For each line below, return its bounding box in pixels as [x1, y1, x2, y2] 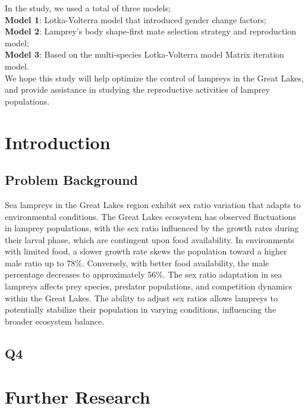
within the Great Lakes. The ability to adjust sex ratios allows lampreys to [5, 291, 278, 304]
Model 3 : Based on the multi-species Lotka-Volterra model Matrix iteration [5, 48, 284, 61]
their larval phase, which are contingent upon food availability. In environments [5, 233, 294, 246]
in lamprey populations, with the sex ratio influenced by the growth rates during [5, 222, 299, 234]
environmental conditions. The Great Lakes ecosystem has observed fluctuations [5, 210, 297, 222]
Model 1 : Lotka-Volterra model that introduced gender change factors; [5, 13, 266, 26]
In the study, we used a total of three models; [5, 2, 171, 14]
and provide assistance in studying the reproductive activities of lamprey [5, 83, 270, 96]
